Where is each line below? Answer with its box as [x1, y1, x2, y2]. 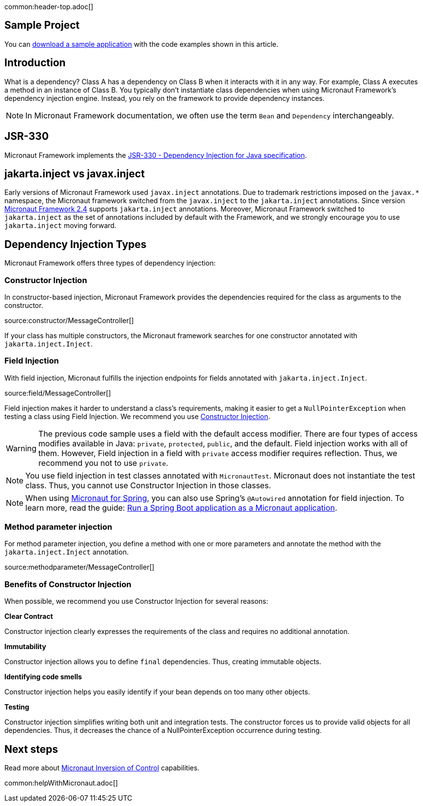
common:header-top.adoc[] [4, 2, 94, 11]
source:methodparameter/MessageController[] [4, 563, 154, 572]
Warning [6, 443, 37, 453]
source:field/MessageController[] [4, 388, 111, 397]
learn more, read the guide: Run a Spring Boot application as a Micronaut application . [25, 502, 337, 513]
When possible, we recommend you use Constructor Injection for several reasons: [4, 597, 269, 606]
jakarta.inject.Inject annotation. [4, 548, 129, 557]
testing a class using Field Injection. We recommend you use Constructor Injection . [4, 412, 270, 421]
